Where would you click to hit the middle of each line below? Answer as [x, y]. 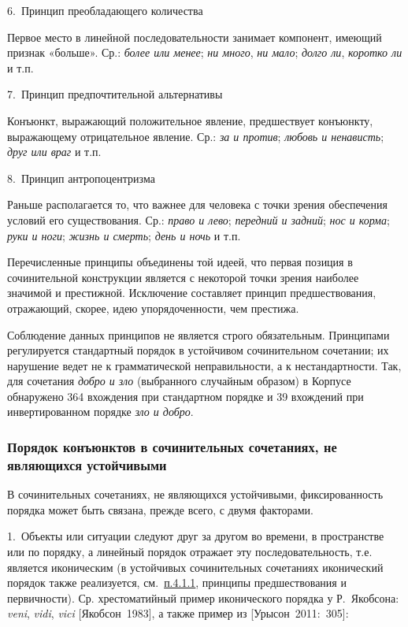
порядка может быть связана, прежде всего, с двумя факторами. [160, 509]
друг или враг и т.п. [54, 152]
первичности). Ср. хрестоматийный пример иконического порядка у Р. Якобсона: [203, 597]
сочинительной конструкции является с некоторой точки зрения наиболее [183, 277]
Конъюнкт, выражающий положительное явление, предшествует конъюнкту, [190, 120]
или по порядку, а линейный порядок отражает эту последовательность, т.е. [190, 551]
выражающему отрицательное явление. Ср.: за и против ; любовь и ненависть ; [196, 136]
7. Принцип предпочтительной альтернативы [115, 94]
